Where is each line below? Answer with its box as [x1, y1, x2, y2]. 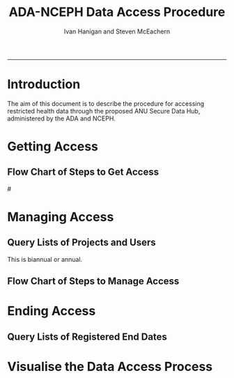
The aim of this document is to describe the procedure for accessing [7, 99, 205, 108]
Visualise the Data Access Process [7, 359, 213, 375]
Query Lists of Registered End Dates [7, 331, 167, 342]
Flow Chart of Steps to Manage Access [7, 276, 180, 288]
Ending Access [7, 304, 96, 319]
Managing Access [7, 210, 114, 225]
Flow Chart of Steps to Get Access [7, 166, 159, 178]
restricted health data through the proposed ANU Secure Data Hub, [7, 107, 201, 115]
